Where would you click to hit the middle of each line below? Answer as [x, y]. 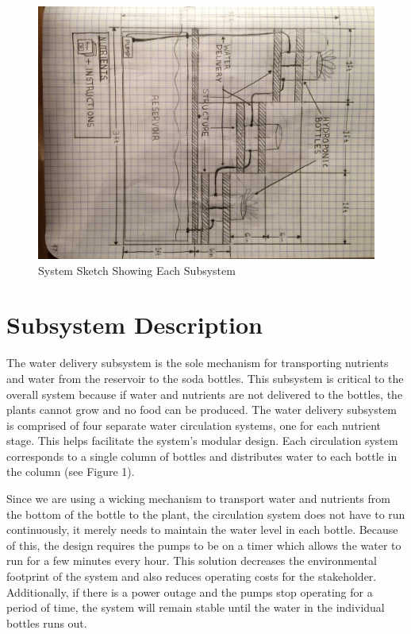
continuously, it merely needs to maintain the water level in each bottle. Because [202, 530]
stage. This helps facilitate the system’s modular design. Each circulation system [202, 441]
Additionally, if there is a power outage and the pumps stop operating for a [190, 591]
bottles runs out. [47, 622]
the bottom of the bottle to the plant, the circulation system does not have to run [206, 514]
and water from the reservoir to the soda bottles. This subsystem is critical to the [205, 378]
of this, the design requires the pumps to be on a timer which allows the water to [204, 545]
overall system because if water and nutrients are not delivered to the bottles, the [205, 394]
